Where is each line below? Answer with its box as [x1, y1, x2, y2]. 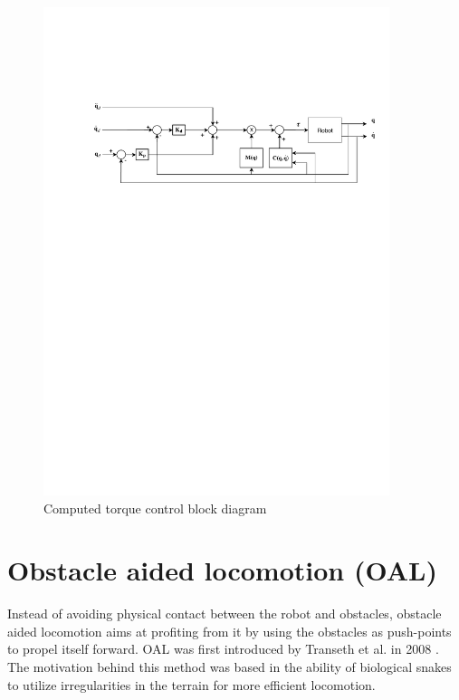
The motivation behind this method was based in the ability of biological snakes [7, 657, 452, 676]
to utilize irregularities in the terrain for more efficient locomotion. [7, 675, 376, 694]
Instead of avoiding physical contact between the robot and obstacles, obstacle [7, 604, 442, 623]
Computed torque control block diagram [43, 498, 267, 517]
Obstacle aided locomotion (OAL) [7, 551, 437, 589]
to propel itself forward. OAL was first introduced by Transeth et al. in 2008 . [7, 639, 439, 658]
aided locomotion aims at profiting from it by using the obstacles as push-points [7, 621, 452, 640]
